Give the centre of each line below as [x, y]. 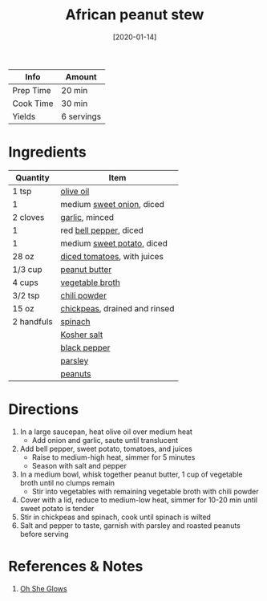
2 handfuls [33, 321]
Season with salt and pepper [79, 465]
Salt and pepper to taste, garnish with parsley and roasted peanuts [130, 525]
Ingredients [47, 152]
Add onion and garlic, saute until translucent [105, 440]
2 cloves [28, 217]
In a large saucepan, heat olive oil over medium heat [106, 432]
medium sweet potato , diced [114, 243]
